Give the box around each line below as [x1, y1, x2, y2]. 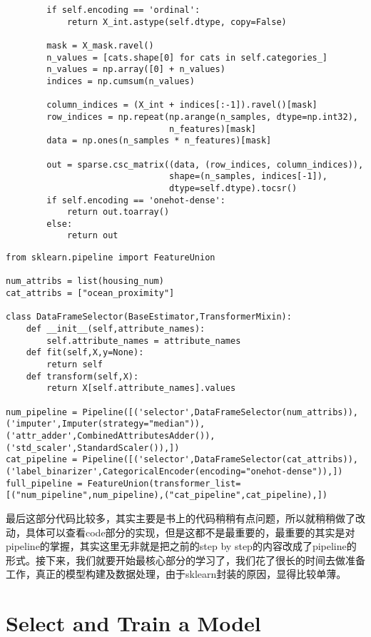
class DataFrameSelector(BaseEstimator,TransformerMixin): [6, 312, 292, 322]
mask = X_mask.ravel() [46, 40, 154, 51]
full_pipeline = [6, 478, 83, 489]
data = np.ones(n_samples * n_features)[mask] [46, 136, 272, 146]
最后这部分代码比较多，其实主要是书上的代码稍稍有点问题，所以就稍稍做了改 [6, 510, 365, 525]
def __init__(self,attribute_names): [26, 324, 205, 335]
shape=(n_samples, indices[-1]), [169, 171, 328, 182]
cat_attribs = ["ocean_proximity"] [6, 288, 175, 299]
